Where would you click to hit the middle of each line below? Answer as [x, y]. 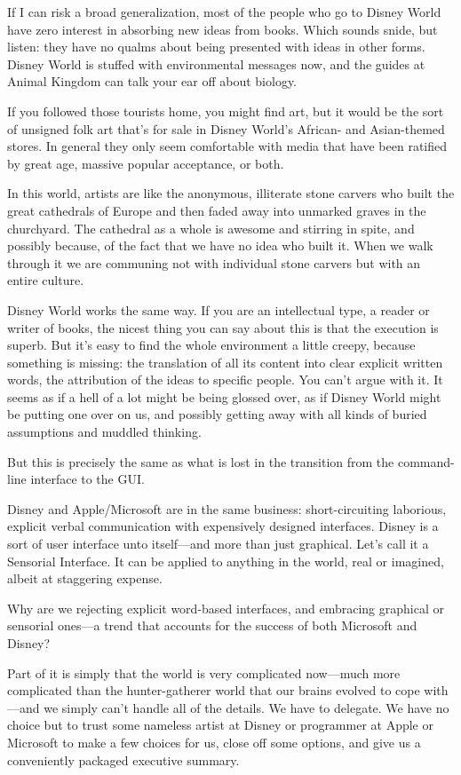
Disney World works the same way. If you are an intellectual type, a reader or [219, 309]
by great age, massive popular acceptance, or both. [146, 163]
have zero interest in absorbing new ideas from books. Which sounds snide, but [223, 29]
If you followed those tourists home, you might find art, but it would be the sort [226, 111]
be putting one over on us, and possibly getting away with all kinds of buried [217, 414]
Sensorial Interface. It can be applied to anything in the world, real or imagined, [226, 561]
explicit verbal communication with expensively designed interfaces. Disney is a [223, 526]
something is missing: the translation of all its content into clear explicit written [225, 362]
